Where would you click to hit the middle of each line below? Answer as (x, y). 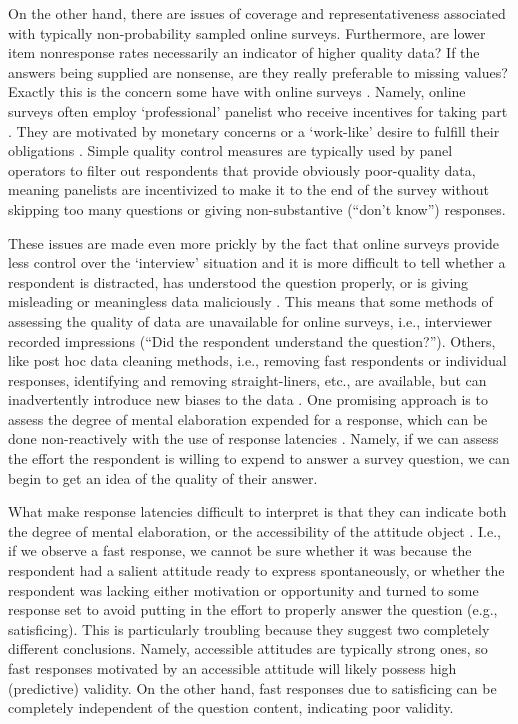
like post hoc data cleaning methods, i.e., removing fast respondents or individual (257, 360)
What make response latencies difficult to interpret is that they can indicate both (257, 511)
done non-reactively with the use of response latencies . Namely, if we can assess (253, 438)
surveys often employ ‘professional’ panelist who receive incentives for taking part (258, 110)
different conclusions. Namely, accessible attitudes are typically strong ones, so (248, 648)
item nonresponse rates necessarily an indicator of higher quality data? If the (244, 52)
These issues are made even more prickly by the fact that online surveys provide (253, 242)
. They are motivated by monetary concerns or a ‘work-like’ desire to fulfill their (254, 130)
